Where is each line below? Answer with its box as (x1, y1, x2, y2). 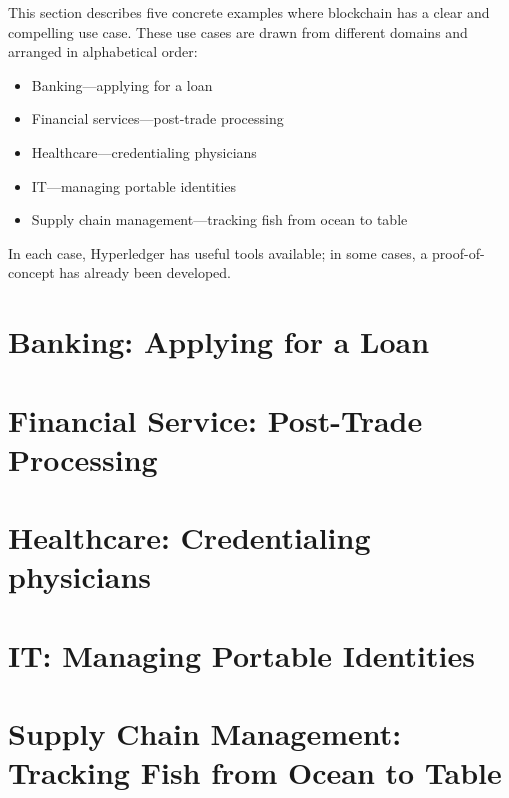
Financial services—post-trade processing (31, 108, 284, 129)
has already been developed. (59, 262, 231, 283)
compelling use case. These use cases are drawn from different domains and (8, 21, 468, 42)
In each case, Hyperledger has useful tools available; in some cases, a (8, 242, 428, 263)
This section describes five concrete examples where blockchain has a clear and (8, 2, 490, 22)
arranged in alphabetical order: (8, 41, 198, 62)
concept (8, 262, 55, 283)
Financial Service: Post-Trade (8, 399, 423, 440)
